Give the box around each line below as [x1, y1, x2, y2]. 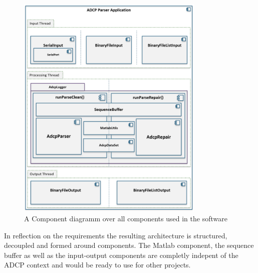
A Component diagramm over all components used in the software [24, 213, 227, 224]
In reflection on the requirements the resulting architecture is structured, [4, 230, 227, 240]
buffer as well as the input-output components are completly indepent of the [4, 249, 238, 260]
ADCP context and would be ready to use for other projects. [4, 259, 191, 270]
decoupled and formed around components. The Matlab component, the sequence [4, 240, 254, 250]
